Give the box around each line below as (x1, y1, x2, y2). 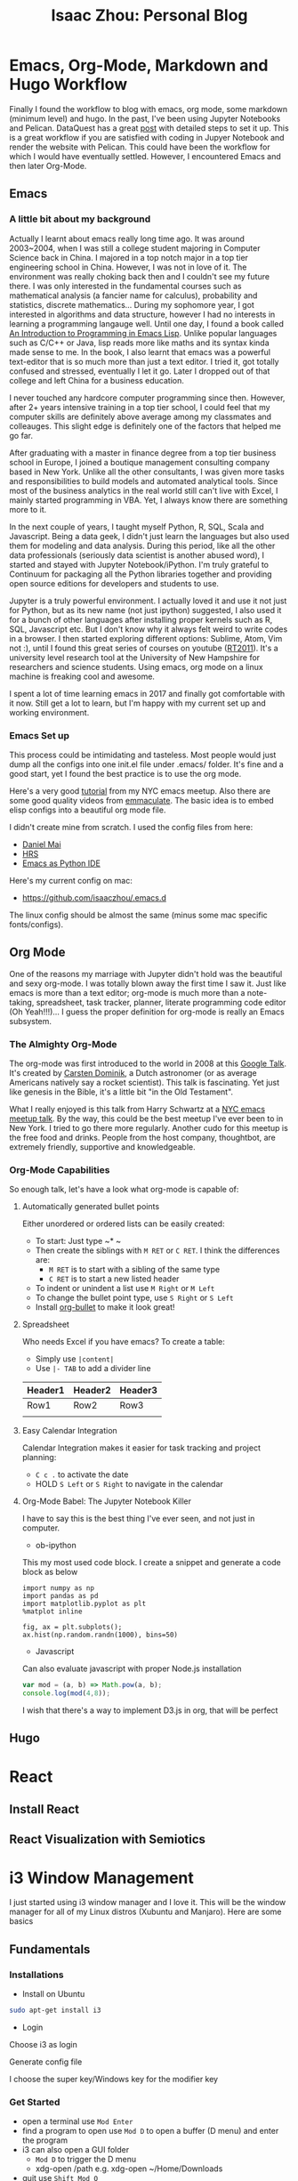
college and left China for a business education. (9, 375, 185, 385)
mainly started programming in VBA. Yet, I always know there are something (9, 495, 288, 505)
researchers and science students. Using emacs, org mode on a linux (9, 661, 264, 672)
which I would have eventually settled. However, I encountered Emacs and (9, 150, 282, 161)
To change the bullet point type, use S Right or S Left (35, 1292, 234, 1304)
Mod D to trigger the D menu (35, 2154, 136, 2165)
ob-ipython (35, 1540, 77, 1551)
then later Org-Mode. (9, 160, 87, 171)
